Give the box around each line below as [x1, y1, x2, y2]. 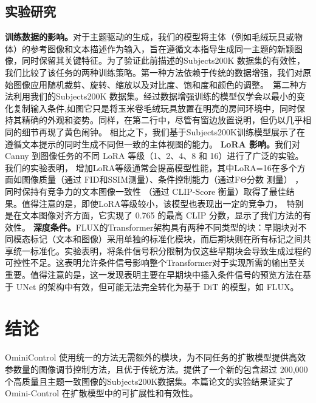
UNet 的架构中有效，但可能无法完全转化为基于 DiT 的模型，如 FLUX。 [16, 280, 299, 293]
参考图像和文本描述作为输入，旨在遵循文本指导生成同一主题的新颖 [30, 42, 294, 55]
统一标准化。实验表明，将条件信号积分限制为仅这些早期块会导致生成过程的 [13, 244, 311, 257]
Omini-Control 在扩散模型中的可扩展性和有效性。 [5, 387, 198, 399]
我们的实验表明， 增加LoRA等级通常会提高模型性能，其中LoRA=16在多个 [5, 161, 297, 174]
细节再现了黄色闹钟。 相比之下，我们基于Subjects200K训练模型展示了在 [21, 125, 305, 138]
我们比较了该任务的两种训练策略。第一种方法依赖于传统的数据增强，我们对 [5, 66, 303, 78]
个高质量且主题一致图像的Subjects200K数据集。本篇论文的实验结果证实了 [5, 374, 294, 387]
